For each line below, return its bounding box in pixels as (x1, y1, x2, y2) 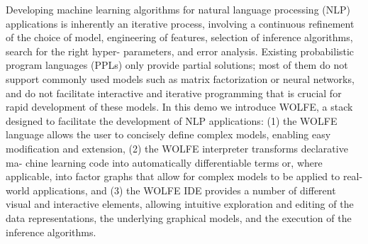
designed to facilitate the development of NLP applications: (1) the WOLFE (6, 113, 338, 128)
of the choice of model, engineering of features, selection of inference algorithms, (6, 30, 353, 45)
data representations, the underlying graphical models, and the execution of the (6, 210, 352, 225)
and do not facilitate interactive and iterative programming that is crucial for (6, 85, 342, 100)
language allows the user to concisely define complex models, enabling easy (6, 127, 331, 142)
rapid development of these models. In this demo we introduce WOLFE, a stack (6, 99, 353, 114)
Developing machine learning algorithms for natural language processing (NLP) (6, 2, 350, 16)
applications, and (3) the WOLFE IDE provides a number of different (33, 182, 336, 197)
